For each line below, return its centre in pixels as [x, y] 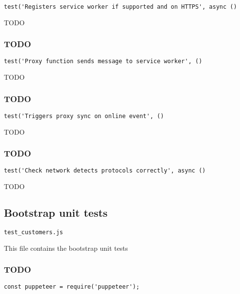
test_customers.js [34, 232]
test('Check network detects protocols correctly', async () [105, 171]
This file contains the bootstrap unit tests [66, 248]
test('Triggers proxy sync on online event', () [84, 116]
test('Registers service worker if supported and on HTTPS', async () [120, 7]
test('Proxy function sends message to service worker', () [103, 61]
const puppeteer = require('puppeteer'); [72, 287]
